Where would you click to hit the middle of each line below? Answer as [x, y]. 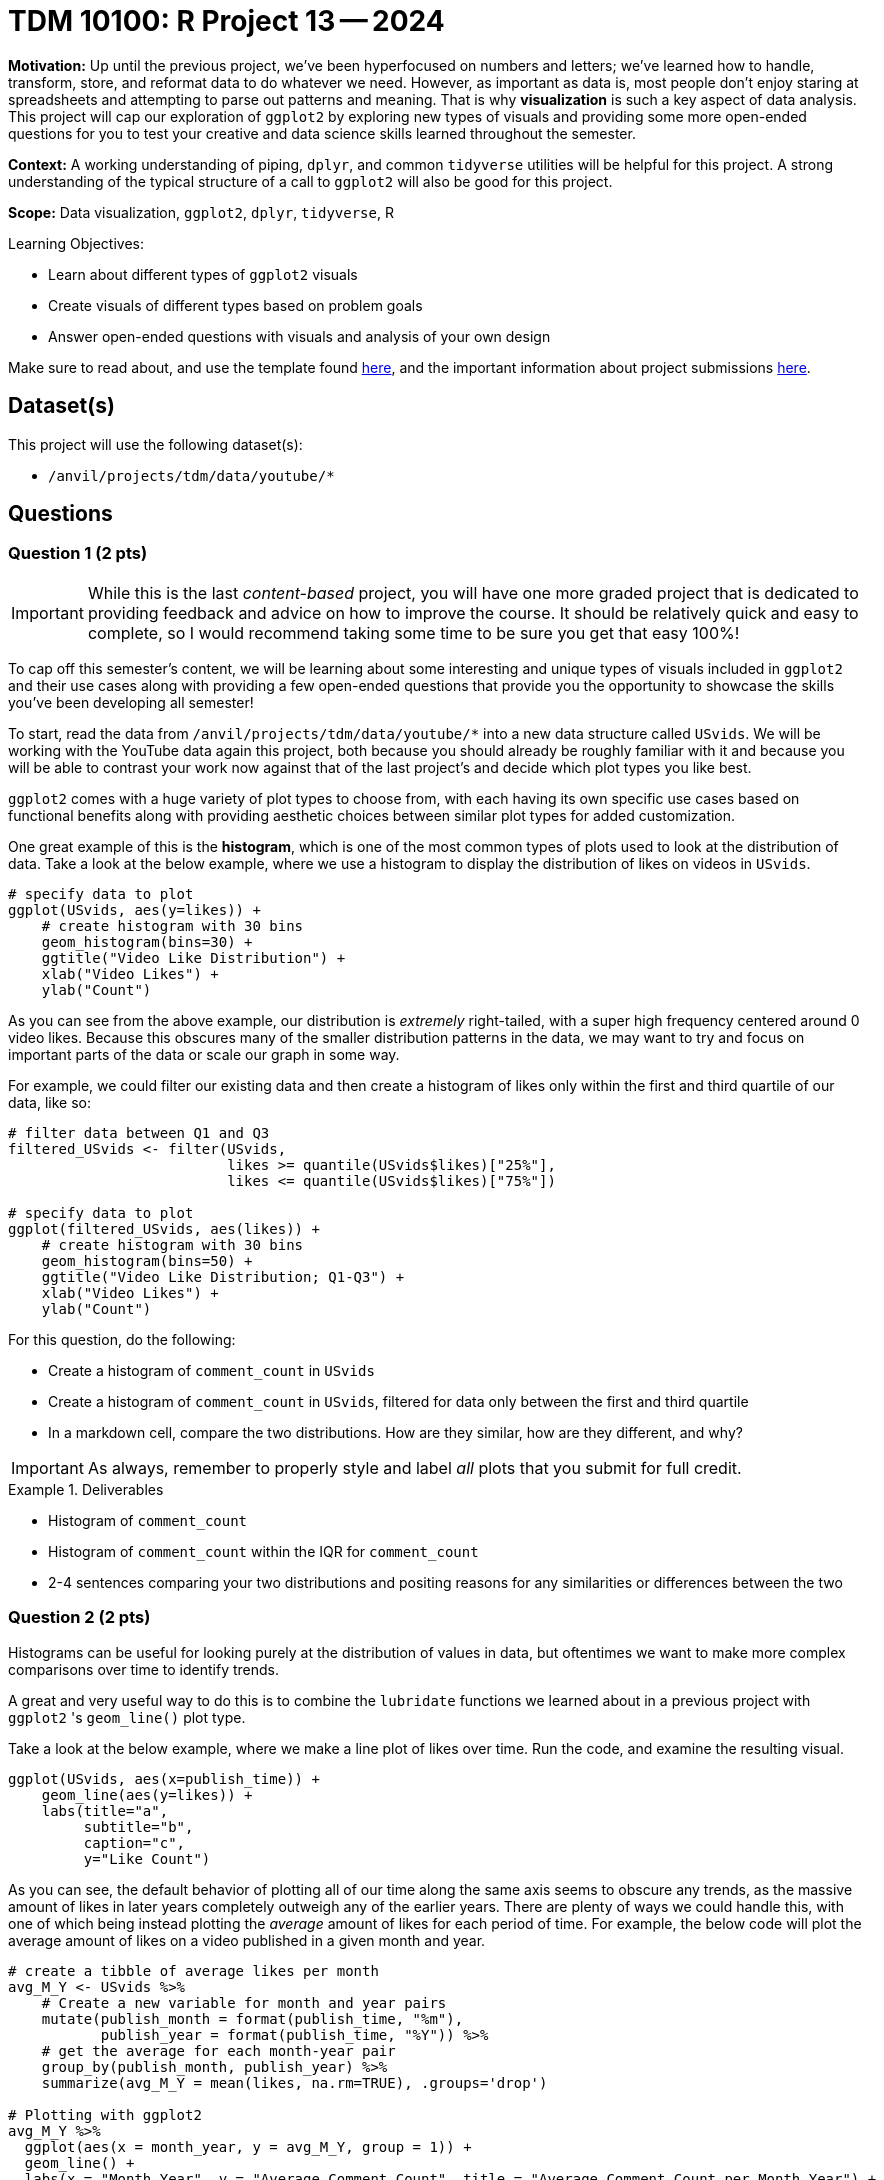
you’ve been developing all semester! [131, 702]
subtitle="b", [138, 1826]
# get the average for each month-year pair [218, 2050]
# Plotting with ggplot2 [105, 2114]
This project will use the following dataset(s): [155, 444]
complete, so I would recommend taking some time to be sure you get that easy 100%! [413, 632]
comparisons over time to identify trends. [144, 1669]
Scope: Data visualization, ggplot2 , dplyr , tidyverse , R [201, 212]
